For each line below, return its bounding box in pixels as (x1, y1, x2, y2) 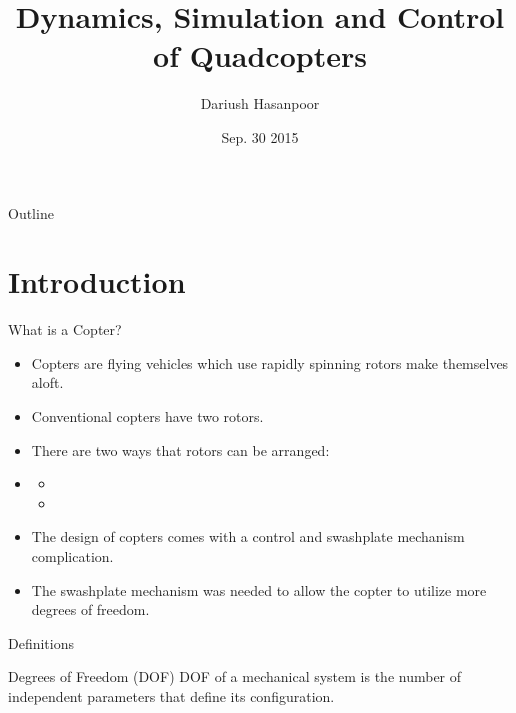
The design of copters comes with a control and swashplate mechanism (31, 526, 465, 547)
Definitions (8, 632, 75, 653)
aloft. (31, 372, 64, 393)
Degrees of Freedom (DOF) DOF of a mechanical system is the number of (8, 666, 462, 687)
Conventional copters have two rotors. (31, 406, 264, 426)
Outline (8, 202, 54, 223)
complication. (31, 545, 114, 566)
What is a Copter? (8, 319, 122, 340)
